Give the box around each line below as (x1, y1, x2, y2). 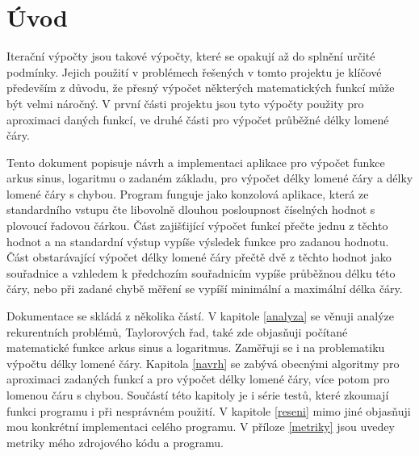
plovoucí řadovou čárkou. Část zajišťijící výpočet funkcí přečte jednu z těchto (6, 217, 388, 234)
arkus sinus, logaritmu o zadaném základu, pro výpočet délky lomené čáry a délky (6, 169, 413, 186)
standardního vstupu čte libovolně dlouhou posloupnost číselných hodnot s (6, 201, 375, 218)
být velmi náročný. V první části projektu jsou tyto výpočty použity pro (6, 94, 364, 111)
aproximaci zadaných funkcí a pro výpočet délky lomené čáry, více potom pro (6, 370, 390, 387)
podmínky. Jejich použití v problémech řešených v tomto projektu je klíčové (6, 63, 382, 80)
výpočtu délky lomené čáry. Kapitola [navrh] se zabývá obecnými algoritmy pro (6, 354, 400, 371)
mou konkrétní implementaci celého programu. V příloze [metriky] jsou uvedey (6, 418, 395, 435)
